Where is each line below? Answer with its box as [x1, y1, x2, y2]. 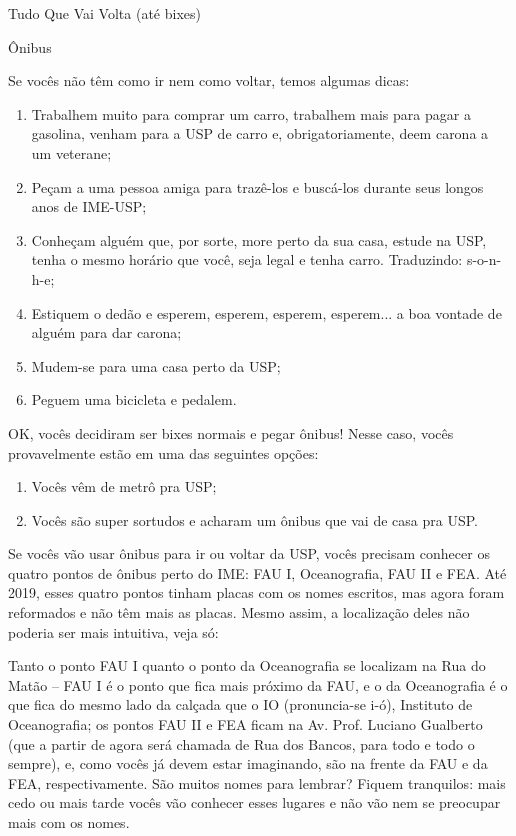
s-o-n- [466, 249, 502, 270]
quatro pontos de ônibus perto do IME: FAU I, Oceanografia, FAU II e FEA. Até [8, 562, 507, 583]
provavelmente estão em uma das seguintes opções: [8, 442, 319, 463]
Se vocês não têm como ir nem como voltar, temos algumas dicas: [8, 70, 410, 91]
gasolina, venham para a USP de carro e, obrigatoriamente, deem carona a [31, 123, 489, 144]
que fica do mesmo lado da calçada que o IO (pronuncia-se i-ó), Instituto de [8, 694, 473, 715]
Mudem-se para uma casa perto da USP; [31, 355, 281, 376]
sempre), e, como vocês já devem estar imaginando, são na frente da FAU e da [8, 753, 488, 774]
